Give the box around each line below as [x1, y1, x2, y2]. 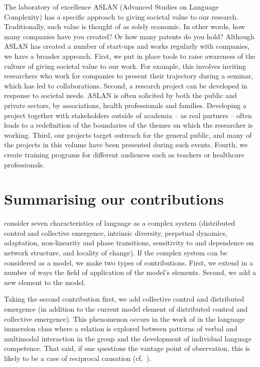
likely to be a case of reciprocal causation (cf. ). [4, 352, 152, 363]
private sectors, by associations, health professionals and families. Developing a [4, 100, 246, 110]
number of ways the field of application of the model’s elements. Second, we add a [4, 267, 256, 278]
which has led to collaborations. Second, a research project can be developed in [4, 80, 247, 90]
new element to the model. [4, 277, 86, 287]
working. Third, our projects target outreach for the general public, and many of [4, 129, 252, 140]
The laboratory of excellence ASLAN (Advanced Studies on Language [4, 2, 219, 12]
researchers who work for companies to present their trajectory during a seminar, [4, 70, 253, 81]
